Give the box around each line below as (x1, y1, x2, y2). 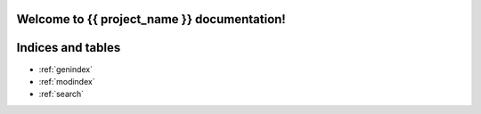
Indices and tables (16, 40, 121, 55)
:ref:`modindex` (38, 76, 95, 86)
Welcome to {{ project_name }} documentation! (16, 12, 287, 27)
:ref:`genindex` (38, 63, 94, 75)
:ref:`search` (38, 89, 85, 100)
